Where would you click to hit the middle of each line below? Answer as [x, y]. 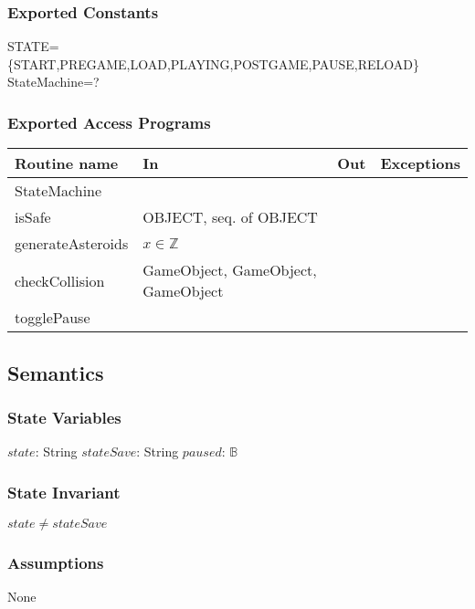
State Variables [64, 417]
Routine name [67, 163]
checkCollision [60, 280]
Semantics [56, 372]
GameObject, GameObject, [230, 270]
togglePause [53, 318]
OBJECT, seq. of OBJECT [230, 217]
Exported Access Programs [109, 122]
